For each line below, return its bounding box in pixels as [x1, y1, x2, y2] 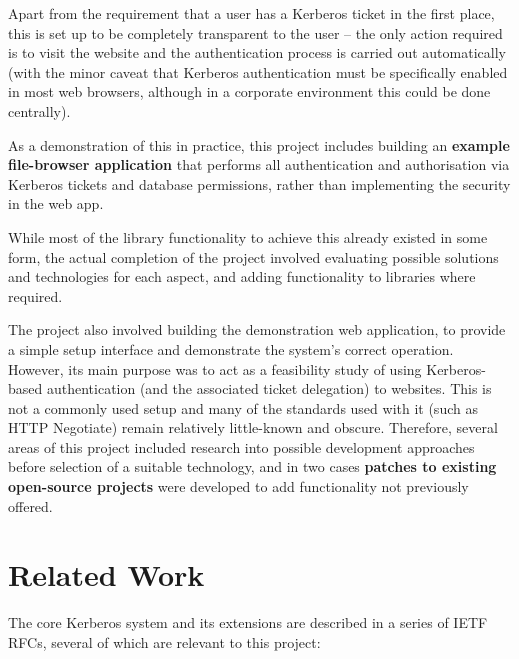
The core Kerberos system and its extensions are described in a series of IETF [8, 612, 488, 633]
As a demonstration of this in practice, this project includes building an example [8, 134, 510, 155]
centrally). [8, 100, 71, 121]
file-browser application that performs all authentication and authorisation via [8, 154, 510, 175]
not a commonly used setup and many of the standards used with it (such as [8, 397, 478, 418]
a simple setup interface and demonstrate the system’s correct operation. [8, 338, 454, 359]
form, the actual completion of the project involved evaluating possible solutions [8, 246, 499, 267]
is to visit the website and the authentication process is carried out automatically [8, 42, 506, 63]
